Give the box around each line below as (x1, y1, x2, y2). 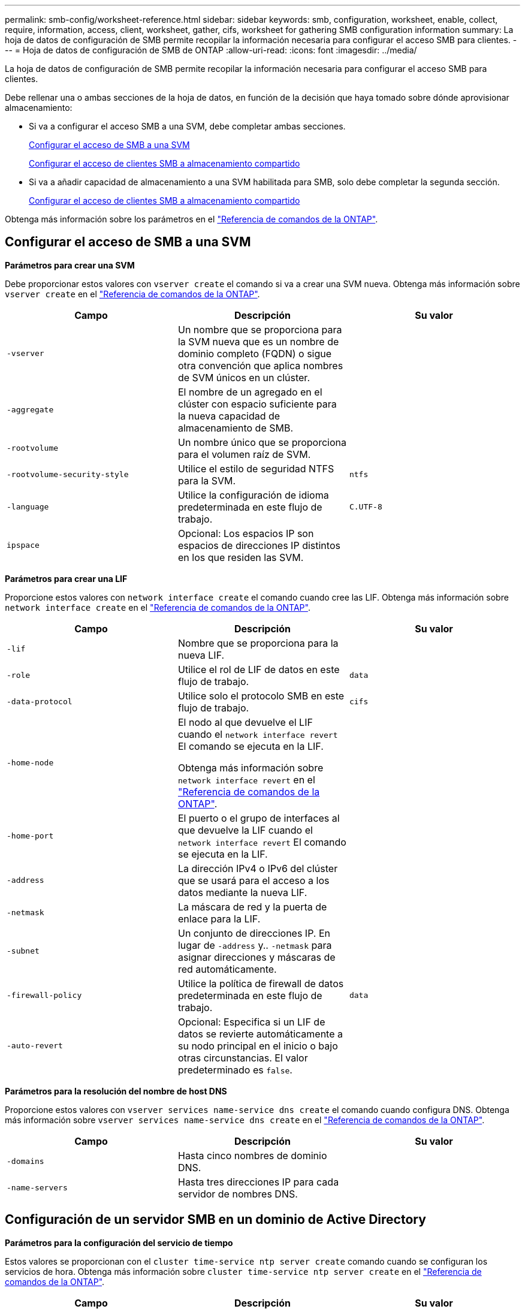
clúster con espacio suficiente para (177, 397, 337, 410)
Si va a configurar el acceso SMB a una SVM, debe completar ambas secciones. (29, 121, 346, 131)
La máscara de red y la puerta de (177, 900, 327, 913)
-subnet (7, 946, 40, 956)
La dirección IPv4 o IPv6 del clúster (177, 862, 338, 874)
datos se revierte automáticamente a (177, 1027, 343, 1040)
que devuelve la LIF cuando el (177, 824, 313, 836)
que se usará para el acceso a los (177, 874, 330, 886)
